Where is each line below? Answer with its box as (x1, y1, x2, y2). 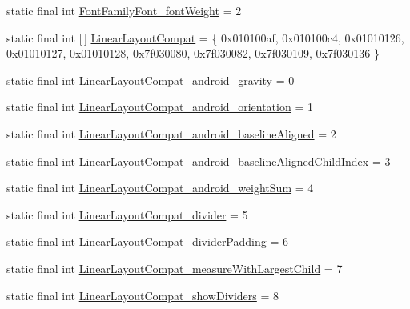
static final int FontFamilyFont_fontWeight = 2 (6, 2, 242, 18)
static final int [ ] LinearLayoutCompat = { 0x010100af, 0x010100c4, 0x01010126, (6, 29, 404, 46)
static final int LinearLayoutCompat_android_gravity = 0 (6, 71, 295, 88)
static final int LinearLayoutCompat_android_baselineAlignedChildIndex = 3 (6, 152, 391, 169)
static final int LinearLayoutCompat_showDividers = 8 (6, 287, 279, 303)
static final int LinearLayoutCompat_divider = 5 (6, 206, 248, 223)
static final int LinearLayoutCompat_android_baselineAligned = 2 (6, 125, 336, 142)
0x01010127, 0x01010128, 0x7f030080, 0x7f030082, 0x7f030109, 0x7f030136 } (6, 45, 380, 62)
